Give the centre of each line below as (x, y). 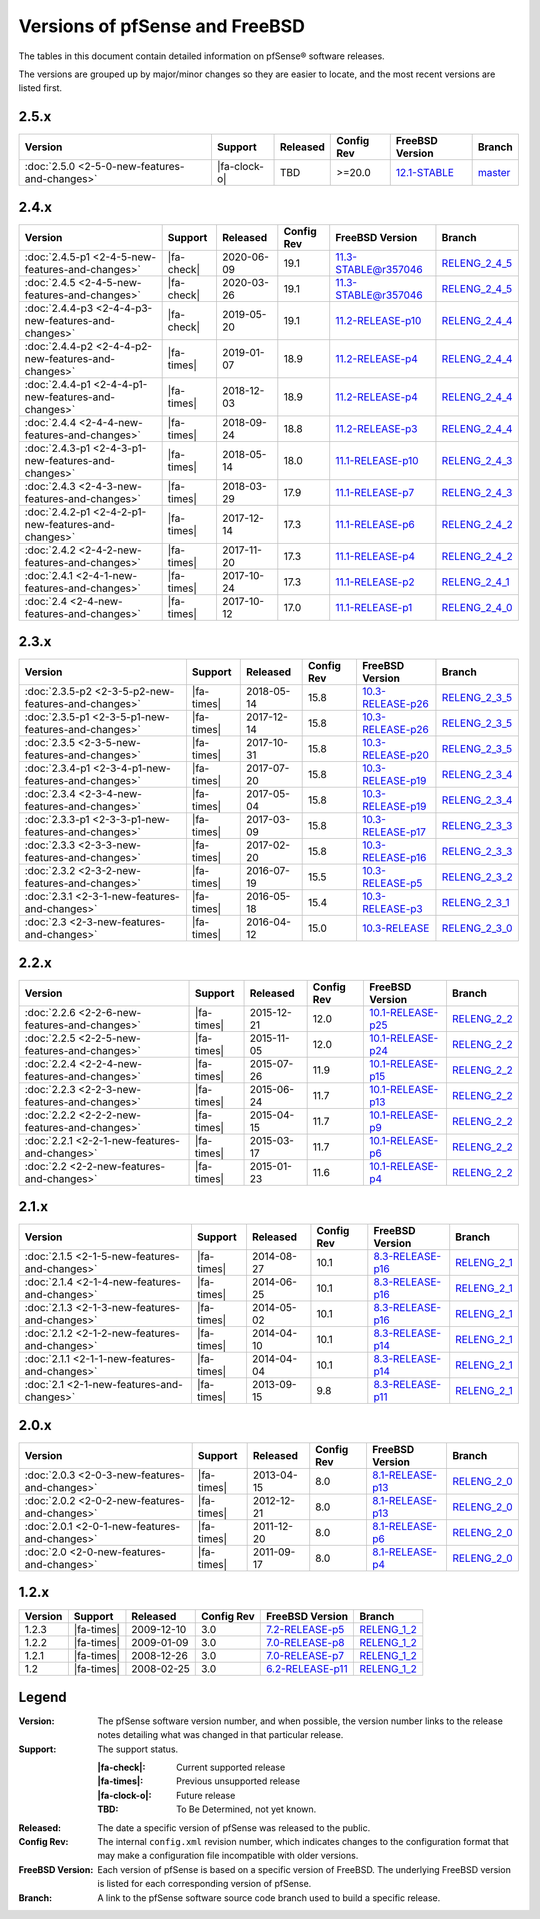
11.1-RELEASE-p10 (377, 460)
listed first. (40, 88)
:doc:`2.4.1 (49, 575)
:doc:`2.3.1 (48, 897)
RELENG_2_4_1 (475, 582)
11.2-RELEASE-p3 (376, 428)
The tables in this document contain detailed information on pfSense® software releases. (201, 56)
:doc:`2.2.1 (49, 1140)
